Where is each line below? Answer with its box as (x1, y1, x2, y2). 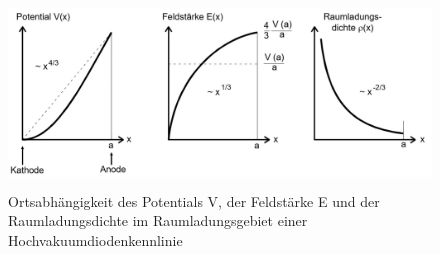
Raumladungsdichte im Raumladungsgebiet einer (8, 210, 308, 231)
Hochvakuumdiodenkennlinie (8, 229, 183, 250)
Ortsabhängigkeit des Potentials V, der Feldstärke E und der (8, 190, 380, 211)
